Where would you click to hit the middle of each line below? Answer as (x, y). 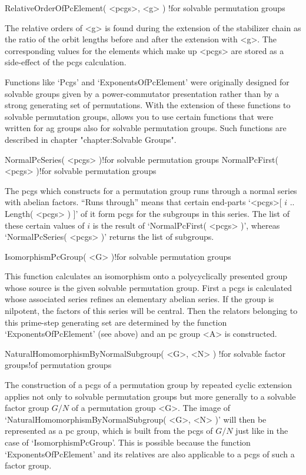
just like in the (262, 431)
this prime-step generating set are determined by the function (116, 322)
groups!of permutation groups (58, 365)
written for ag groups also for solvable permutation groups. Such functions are (146, 128)
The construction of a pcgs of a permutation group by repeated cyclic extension (149, 385)
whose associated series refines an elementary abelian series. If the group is (139, 299)
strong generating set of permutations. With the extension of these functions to (148, 105)
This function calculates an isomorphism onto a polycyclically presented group (146, 276)
